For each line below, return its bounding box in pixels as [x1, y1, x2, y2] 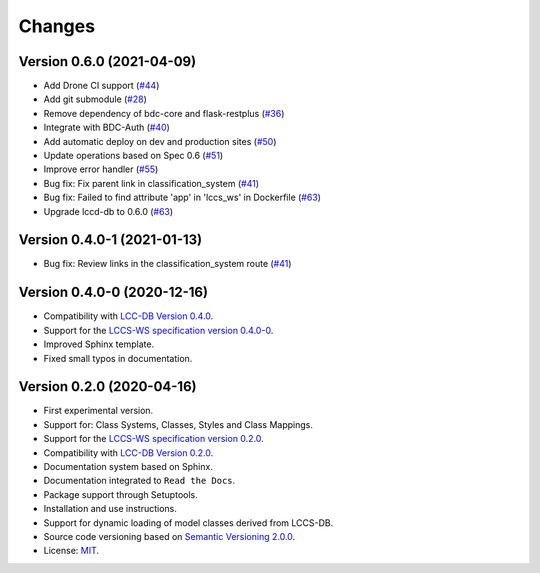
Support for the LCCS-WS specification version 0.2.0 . [43, 433, 264, 445]
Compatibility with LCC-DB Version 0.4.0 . [43, 310, 214, 322]
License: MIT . [43, 545, 100, 557]
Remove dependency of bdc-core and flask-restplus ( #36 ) [43, 107, 285, 119]
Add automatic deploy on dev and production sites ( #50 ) [43, 135, 277, 147]
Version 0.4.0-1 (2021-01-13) [18, 231, 203, 249]
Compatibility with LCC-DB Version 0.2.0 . [43, 446, 214, 459]
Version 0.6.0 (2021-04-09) [18, 53, 197, 70]
